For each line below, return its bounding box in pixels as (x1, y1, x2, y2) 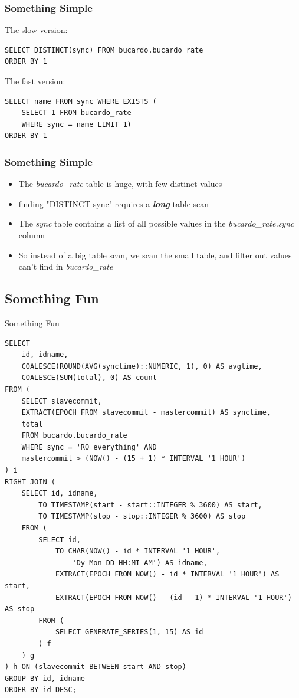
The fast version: (5, 75, 65, 87)
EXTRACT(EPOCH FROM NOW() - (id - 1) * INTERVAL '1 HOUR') (55, 593, 292, 602)
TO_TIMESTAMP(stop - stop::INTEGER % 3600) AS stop (38, 512, 246, 521)
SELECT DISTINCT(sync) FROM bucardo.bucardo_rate (5, 45, 203, 54)
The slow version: (5, 24, 68, 36)
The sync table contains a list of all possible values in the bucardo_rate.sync (18, 217, 294, 230)
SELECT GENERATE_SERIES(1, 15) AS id (55, 628, 203, 637)
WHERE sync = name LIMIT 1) (21, 120, 132, 129)
